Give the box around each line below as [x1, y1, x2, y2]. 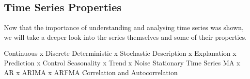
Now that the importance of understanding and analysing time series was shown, [4, 22, 244, 32]
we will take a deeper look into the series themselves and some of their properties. [4, 32, 247, 42]
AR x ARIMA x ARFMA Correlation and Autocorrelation [4, 67, 178, 77]
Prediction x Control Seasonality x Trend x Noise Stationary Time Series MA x [4, 57, 240, 67]
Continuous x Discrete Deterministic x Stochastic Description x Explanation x [4, 48, 236, 58]
